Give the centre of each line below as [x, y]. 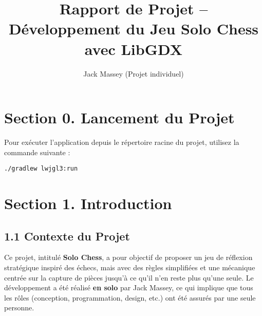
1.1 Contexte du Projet [67, 236]
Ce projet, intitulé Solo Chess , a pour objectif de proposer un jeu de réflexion [128, 257]
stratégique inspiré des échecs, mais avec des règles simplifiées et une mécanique [130, 267]
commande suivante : [37, 152]
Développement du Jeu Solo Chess [134, 29]
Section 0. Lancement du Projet [119, 117]
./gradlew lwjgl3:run [41, 169]
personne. [19, 308]
